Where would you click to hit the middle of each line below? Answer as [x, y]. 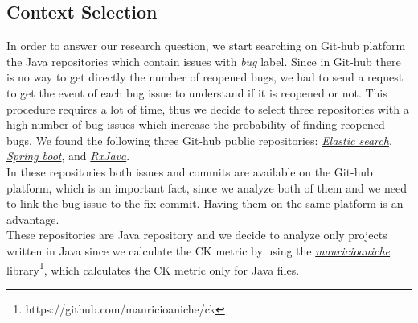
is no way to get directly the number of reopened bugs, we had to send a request [205, 77]
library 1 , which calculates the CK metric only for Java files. [153, 268]
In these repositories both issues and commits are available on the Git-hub [190, 171]
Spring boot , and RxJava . [68, 156]
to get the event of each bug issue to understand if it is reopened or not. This [197, 92]
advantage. [33, 219]
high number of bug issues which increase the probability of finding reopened [196, 124]
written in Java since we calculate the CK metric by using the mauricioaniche [199, 250]
